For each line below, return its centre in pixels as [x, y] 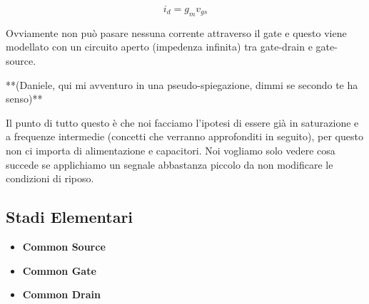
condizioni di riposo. [50, 178]
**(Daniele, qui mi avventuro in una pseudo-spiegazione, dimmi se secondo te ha [182, 84]
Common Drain [61, 294]
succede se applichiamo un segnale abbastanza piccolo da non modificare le [170, 164]
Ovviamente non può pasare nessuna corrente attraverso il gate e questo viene [176, 32]
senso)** [24, 99]
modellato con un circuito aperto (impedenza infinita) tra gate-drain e [159, 47]
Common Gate [59, 270]
